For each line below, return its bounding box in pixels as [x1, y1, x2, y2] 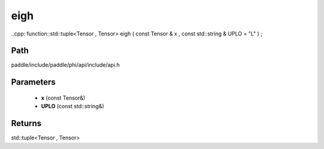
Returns [11, 118, 42, 129]
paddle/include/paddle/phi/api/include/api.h [11, 61, 120, 68]
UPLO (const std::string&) [41, 103, 104, 110]
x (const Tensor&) [41, 94, 86, 102]
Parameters [11, 77, 56, 87]
